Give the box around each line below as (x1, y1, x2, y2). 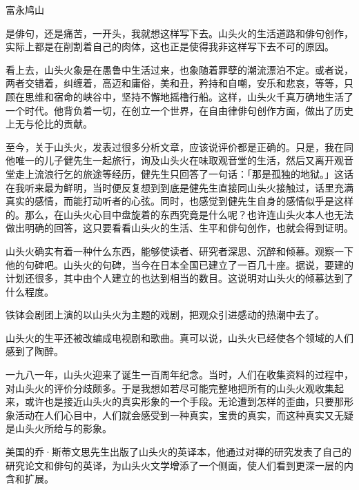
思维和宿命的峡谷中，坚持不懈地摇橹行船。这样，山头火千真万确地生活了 (24, 89, 353, 103)
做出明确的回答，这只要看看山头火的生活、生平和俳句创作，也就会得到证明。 (6, 221, 353, 235)
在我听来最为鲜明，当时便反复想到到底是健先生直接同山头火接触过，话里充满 (6, 180, 353, 194)
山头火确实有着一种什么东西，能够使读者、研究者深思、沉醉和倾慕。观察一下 (6, 243, 353, 258)
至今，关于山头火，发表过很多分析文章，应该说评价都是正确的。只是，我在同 (6, 139, 353, 154)
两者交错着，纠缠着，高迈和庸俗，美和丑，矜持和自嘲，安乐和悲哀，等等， (6, 76, 344, 90)
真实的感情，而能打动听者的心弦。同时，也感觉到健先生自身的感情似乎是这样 (6, 194, 353, 208)
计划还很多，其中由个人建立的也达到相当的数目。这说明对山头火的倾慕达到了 (6, 271, 353, 285)
